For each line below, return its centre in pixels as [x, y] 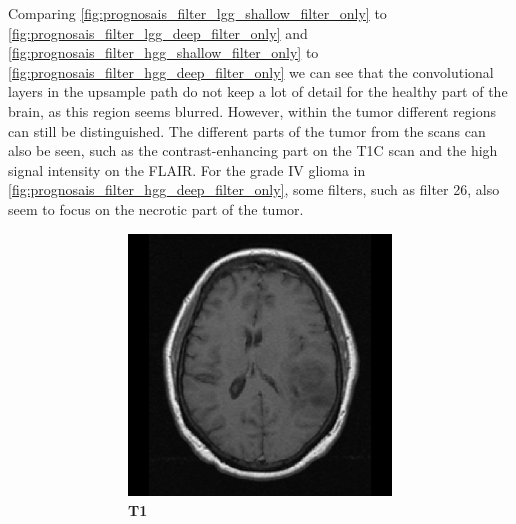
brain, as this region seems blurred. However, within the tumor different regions [252, 110]
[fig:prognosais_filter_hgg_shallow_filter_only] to [163, 52]
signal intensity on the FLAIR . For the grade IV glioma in [187, 169]
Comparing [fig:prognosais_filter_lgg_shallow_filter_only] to [197, 13]
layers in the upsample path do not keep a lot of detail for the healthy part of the [258, 91]
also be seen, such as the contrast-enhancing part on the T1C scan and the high [253, 150]
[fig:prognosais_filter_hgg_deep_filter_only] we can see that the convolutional [251, 71]
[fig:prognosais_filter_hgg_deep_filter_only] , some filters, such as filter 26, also [254, 189]
